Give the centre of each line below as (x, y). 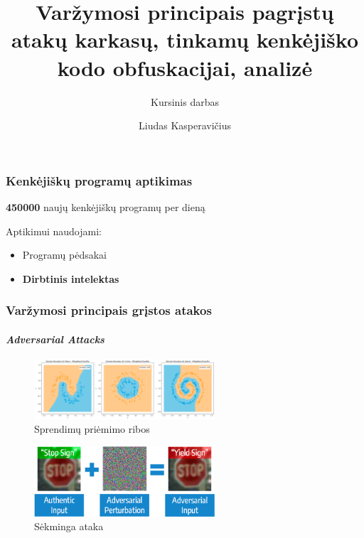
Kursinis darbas (185, 101)
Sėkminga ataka (69, 526)
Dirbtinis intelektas (71, 278)
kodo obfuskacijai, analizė (185, 67)
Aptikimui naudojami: (54, 231)
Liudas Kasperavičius (185, 125)
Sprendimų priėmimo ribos (92, 429)
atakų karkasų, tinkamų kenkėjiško (185, 39)
